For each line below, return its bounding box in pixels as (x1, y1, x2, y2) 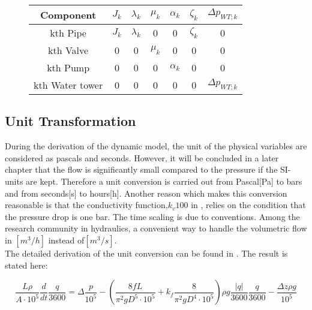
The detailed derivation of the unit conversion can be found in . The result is (5, 246, 288, 259)
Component (40, 8, 97, 22)
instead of (48, 233, 85, 246)
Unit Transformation (5, 112, 136, 130)
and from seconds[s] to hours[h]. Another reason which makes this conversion (5, 186, 287, 199)
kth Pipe (50, 26, 86, 40)
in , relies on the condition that (191, 198, 306, 211)
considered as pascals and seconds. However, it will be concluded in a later (5, 151, 279, 164)
